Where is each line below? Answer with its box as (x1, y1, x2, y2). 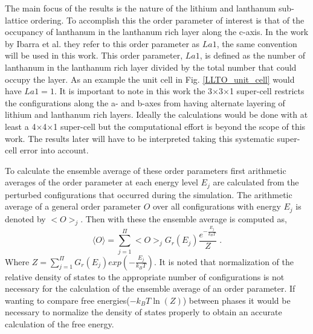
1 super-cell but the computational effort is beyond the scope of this (53, 120, 306, 132)
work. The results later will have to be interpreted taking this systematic (5, 132, 274, 144)
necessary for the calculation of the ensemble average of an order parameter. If (5, 282, 295, 295)
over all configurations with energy (153, 200, 281, 213)
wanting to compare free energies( (5, 294, 130, 306)
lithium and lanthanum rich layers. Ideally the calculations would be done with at (5, 108, 308, 121)
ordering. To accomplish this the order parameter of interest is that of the (30, 13, 305, 26)
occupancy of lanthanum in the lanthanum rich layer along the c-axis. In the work (5, 25, 309, 38)
